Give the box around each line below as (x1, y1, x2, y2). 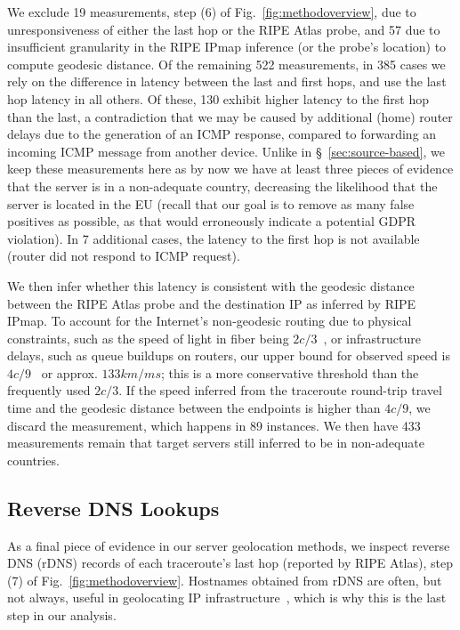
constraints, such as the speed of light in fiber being (7, 328, 289, 347)
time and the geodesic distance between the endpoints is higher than (7, 399, 381, 417)
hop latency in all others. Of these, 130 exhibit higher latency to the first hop (7, 89, 430, 108)
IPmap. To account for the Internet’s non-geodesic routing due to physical (7, 311, 412, 330)
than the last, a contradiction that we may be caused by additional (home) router (7, 107, 453, 125)
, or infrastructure (323, 328, 421, 347)
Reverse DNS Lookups (7, 494, 220, 521)
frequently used (7, 381, 91, 400)
